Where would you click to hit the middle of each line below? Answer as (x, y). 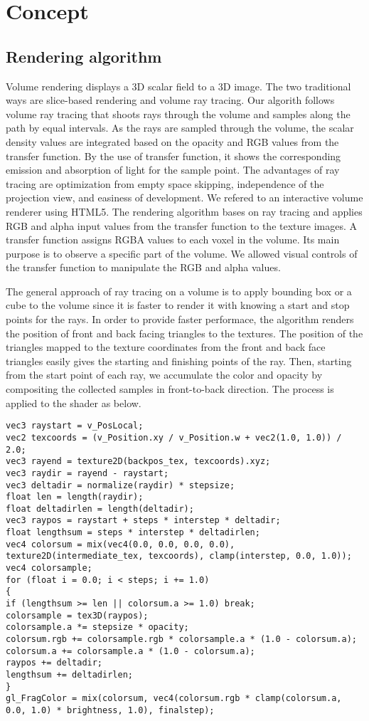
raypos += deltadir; (54, 663)
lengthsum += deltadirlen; (69, 675)
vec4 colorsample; (49, 568)
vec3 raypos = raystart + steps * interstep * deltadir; (143, 521)
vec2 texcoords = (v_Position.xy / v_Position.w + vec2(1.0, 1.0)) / (174, 437)
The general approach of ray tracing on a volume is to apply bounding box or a (179, 291)
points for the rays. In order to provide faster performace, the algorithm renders (180, 319)
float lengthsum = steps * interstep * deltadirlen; (133, 533)
